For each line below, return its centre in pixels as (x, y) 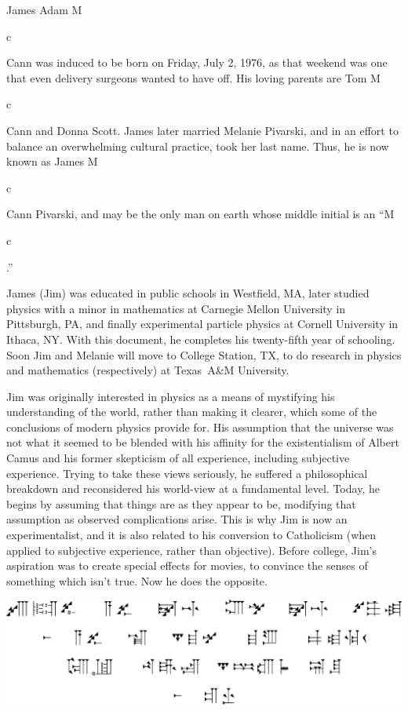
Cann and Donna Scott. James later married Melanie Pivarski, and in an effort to (202, 130)
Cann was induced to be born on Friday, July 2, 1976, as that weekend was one (197, 62)
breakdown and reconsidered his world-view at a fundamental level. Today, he (193, 489)
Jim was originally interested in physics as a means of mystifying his (171, 396)
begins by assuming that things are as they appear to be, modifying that (181, 503)
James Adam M (44, 9)
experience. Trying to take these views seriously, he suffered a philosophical (187, 473)
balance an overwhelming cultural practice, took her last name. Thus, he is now (198, 146)
